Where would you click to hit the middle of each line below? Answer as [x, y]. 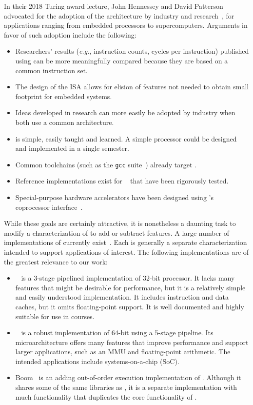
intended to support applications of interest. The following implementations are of [126, 252]
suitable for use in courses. [55, 316]
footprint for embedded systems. [64, 96]
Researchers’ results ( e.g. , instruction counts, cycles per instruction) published [132, 51]
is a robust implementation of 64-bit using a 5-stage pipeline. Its [117, 333]
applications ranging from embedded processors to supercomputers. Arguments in [126, 25]
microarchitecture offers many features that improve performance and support [132, 342]
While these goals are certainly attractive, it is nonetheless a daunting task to [120, 223]
